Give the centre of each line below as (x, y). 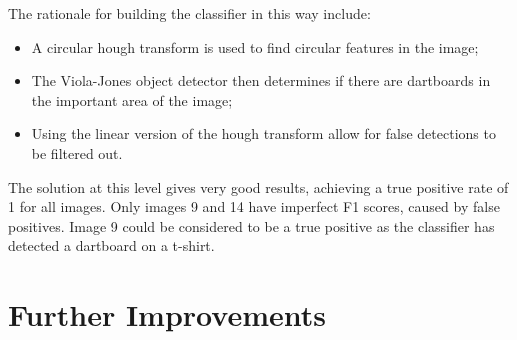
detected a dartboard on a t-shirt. (111, 245)
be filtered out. (77, 152)
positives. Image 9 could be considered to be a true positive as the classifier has (251, 225)
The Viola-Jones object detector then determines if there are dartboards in (261, 80)
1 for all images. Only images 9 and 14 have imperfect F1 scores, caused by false (254, 206)
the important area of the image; (132, 99)
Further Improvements (167, 314)
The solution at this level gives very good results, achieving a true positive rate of (258, 186)
